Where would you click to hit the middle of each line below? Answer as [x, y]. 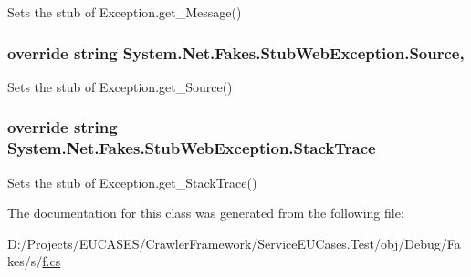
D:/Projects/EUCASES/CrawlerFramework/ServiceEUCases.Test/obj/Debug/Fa [234, 243]
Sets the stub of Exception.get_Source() [120, 86]
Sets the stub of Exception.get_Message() [125, 12]
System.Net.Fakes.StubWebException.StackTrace [192, 148]
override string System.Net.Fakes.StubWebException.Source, [236, 52]
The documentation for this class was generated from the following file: [206, 213]
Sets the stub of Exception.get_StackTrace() [132, 182]
